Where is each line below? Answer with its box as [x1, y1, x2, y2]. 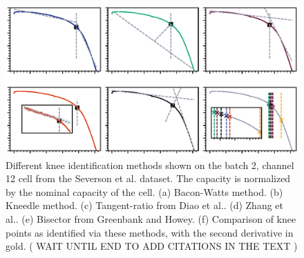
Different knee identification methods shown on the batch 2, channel [6, 157, 294, 172]
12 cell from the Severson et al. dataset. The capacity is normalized [6, 171, 291, 186]
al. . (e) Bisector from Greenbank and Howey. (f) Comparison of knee [6, 211, 296, 226]
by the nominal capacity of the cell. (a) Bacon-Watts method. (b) [6, 184, 283, 199]
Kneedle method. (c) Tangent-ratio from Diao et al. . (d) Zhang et [6, 198, 284, 212]
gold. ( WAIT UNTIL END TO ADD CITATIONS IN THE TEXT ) [6, 239, 298, 253]
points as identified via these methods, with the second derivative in [6, 225, 294, 239]
